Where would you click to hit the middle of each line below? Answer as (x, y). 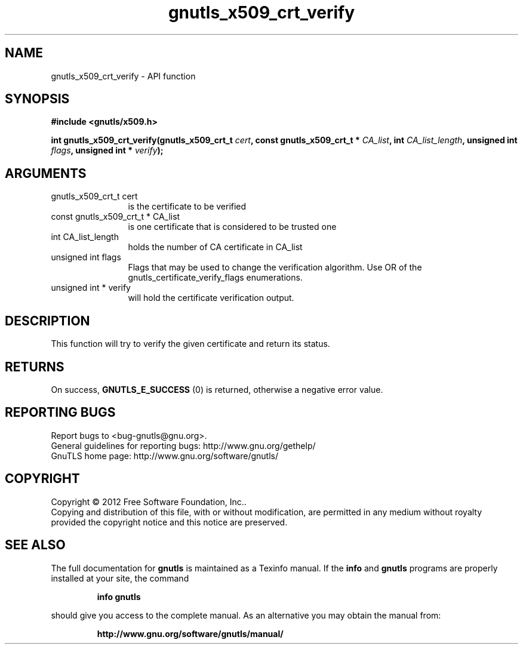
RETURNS (35, 367)
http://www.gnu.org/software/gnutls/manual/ (190, 633)
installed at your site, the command (120, 578)
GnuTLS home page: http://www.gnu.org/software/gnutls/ (164, 456)
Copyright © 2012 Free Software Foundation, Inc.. (149, 502)
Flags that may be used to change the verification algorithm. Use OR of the (275, 267)
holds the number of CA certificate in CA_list (215, 247)
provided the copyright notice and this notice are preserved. (169, 522)
